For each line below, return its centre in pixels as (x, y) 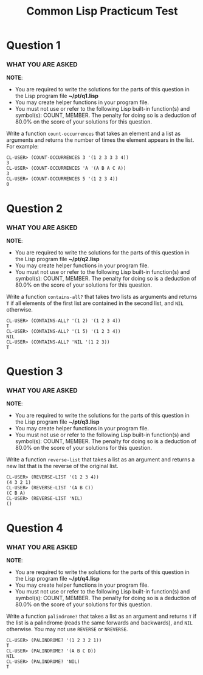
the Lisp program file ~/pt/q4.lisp (57, 578)
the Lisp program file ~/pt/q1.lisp (57, 96)
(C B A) (16, 493)
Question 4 (35, 528)
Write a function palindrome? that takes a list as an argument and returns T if (101, 616)
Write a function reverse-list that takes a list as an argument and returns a (101, 460)
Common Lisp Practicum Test (102, 11)
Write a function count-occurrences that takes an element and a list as (94, 134)
